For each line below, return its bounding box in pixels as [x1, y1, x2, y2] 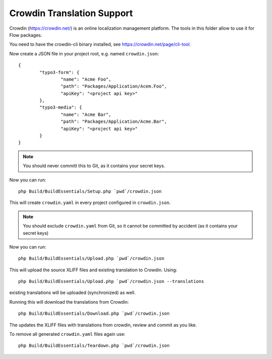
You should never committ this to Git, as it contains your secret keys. [23, 163, 166, 169]
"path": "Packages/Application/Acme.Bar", [60, 119, 167, 124]
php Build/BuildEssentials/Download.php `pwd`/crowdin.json [18, 311, 170, 317]
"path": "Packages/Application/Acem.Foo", [60, 84, 167, 89]
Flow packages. [9, 32, 42, 38]
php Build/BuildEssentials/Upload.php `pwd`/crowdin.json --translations [18, 278, 205, 284]
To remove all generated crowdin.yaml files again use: [9, 331, 125, 337]
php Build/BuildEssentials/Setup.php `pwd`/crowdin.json [18, 188, 162, 194]
